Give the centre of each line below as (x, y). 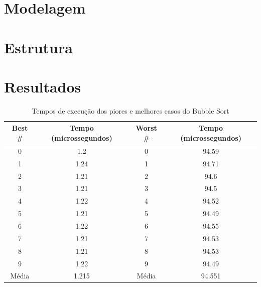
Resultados (43, 86)
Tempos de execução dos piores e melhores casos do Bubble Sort (130, 110)
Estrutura (38, 47)
